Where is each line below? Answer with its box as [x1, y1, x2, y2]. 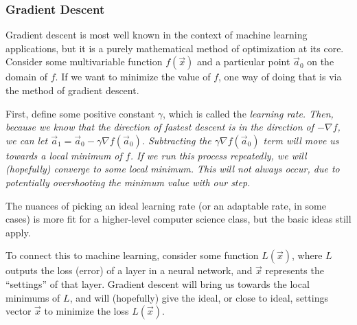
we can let [5, 133, 48, 147]
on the [307, 54, 334, 69]
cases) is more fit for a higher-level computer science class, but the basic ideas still [5, 212, 352, 226]
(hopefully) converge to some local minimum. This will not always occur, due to [5, 161, 340, 176]
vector [5, 304, 32, 318]
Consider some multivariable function [5, 54, 163, 69]
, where [292, 248, 323, 262]
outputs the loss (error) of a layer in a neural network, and [5, 263, 253, 278]
